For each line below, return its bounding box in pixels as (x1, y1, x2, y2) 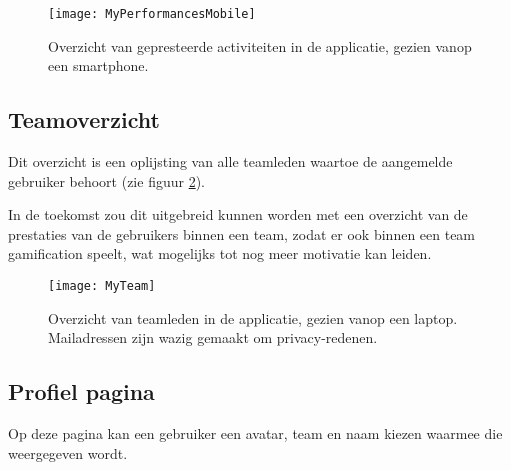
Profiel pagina (8, 376, 155, 407)
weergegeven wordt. (8, 442, 128, 463)
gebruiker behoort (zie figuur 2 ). (8, 170, 205, 191)
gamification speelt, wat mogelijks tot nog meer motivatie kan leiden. (8, 243, 432, 264)
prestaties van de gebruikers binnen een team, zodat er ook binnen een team (8, 223, 476, 244)
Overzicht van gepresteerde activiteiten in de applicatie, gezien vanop (48, 35, 472, 56)
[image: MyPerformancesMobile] (48, 7, 256, 21)
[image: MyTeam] (48, 279, 156, 294)
